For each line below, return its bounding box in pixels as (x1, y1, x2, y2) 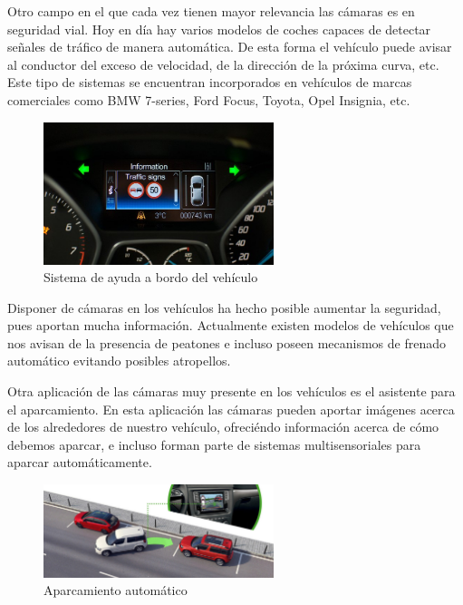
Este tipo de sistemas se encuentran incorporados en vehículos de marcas (7, 73, 412, 92)
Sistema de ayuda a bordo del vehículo (43, 268, 258, 287)
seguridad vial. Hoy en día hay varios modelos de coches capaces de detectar (7, 19, 431, 38)
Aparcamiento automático (43, 581, 188, 600)
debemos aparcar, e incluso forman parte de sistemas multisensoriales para (7, 434, 421, 454)
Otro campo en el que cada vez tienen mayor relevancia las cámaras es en (7, 2, 415, 20)
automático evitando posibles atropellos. (7, 351, 231, 370)
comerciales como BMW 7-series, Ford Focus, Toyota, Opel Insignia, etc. (7, 90, 410, 109)
